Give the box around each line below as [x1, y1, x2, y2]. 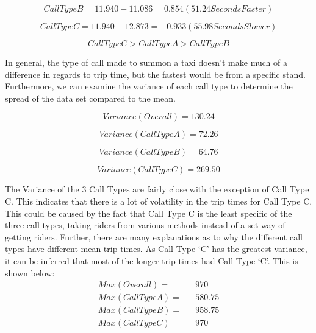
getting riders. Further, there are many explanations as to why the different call [5, 230, 303, 243]
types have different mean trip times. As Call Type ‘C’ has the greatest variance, [5, 242, 307, 255]
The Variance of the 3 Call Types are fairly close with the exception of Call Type [5, 183, 309, 195]
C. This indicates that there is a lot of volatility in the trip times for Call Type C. [5, 194, 312, 207]
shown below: [5, 266, 55, 279]
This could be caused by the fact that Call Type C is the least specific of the [5, 206, 292, 219]
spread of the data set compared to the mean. [5, 91, 176, 104]
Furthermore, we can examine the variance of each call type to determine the [5, 80, 293, 93]
